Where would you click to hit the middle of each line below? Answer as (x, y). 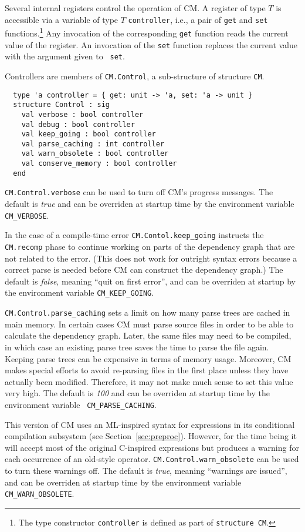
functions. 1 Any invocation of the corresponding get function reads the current (147, 32)
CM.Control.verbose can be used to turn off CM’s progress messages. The (139, 192)
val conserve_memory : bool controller (99, 164)
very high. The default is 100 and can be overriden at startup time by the (137, 393)
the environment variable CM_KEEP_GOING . (79, 292)
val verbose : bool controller (82, 114)
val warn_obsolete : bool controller (95, 154)
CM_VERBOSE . (27, 215)
